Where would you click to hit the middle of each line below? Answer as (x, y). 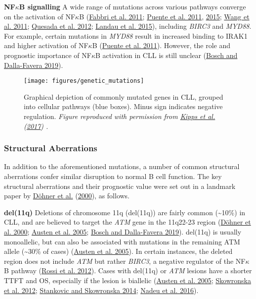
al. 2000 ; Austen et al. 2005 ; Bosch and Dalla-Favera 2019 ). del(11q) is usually (123, 231)
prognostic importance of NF (48, 55)
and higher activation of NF (46, 45)
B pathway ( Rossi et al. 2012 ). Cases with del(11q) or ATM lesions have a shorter (128, 270)
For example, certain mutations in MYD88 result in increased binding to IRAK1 (126, 35)
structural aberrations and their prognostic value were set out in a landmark (120, 186)
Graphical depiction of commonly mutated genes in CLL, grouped (124, 96)
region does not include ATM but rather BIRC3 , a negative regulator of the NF (125, 261)
